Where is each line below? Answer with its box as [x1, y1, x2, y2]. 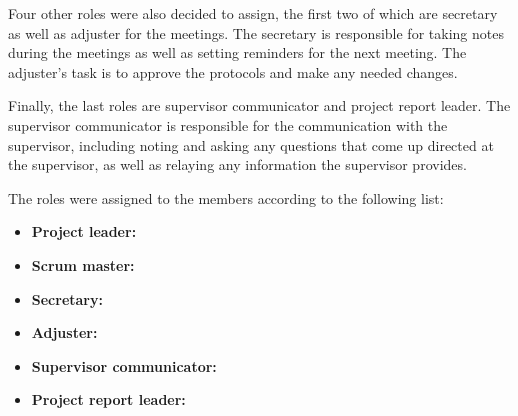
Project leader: [31, 221, 137, 242]
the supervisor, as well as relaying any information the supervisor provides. [8, 154, 467, 175]
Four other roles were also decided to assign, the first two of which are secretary [8, 3, 498, 23]
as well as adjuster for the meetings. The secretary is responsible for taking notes [8, 22, 504, 43]
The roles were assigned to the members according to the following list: [8, 187, 444, 208]
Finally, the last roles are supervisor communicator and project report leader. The [8, 95, 511, 116]
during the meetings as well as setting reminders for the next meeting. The [8, 42, 467, 63]
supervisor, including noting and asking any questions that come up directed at [8, 134, 494, 155]
